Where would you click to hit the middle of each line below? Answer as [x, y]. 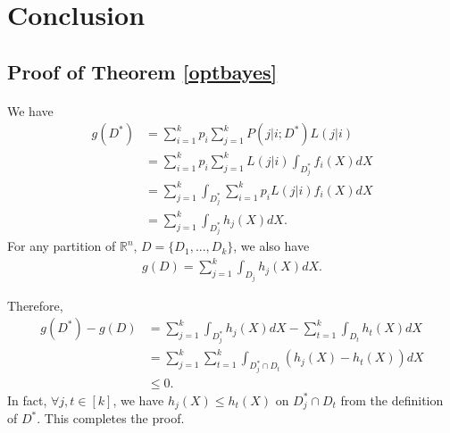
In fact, [27, 400]
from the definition [392, 400]
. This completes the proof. [111, 418]
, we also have [271, 246]
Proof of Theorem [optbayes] [142, 71]
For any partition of [62, 246]
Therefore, [35, 305]
